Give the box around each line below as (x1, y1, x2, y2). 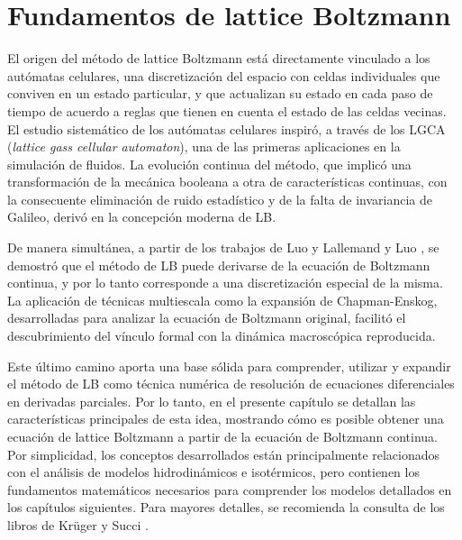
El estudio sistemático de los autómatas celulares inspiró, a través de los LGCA (7, 119, 446, 138)
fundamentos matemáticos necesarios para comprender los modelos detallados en (7, 480, 452, 499)
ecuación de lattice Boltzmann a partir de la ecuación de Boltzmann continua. (7, 427, 439, 445)
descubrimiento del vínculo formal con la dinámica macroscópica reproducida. (7, 326, 436, 345)
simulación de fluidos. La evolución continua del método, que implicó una (7, 154, 412, 173)
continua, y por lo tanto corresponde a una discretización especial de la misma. (7, 273, 443, 292)
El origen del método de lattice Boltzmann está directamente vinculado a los (7, 49, 430, 68)
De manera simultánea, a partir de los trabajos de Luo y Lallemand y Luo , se (7, 238, 439, 257)
